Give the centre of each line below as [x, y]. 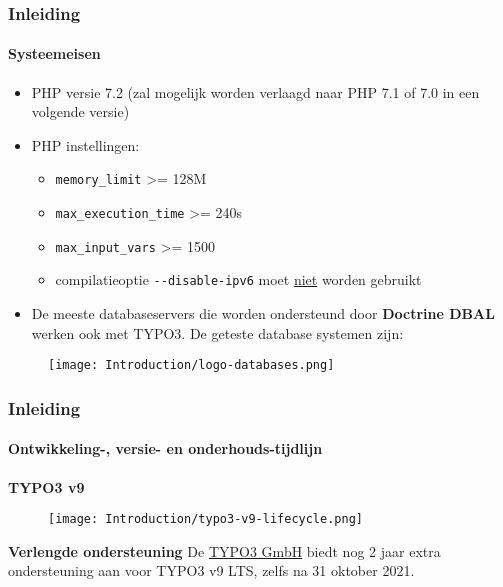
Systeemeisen [54, 53]
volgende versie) [80, 111]
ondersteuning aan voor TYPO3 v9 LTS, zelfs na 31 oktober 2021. [211, 570]
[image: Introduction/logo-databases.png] [191, 365]
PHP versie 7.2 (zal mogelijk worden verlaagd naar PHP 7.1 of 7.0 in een [255, 91]
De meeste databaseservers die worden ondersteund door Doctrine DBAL [263, 313]
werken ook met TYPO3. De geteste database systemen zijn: [217, 332]
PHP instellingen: [85, 144]
